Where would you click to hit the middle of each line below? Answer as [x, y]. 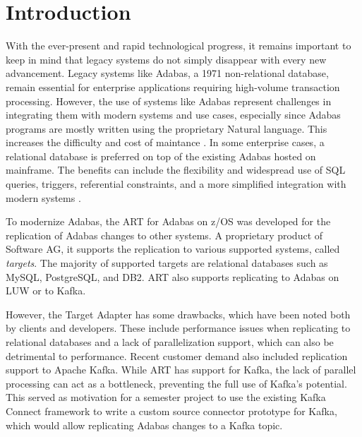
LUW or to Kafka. [46, 291]
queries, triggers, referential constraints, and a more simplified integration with [176, 184]
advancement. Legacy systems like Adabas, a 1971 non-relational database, [167, 73]
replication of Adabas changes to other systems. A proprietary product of [164, 235]
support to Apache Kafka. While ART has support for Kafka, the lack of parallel [181, 370]
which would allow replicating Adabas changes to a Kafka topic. [144, 425]
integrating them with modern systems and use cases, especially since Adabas [173, 115]
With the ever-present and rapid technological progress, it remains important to [179, 46]
